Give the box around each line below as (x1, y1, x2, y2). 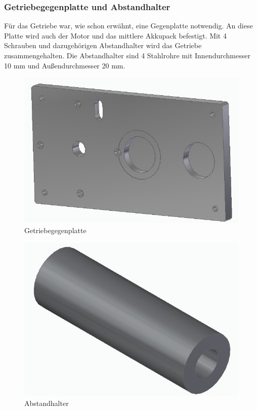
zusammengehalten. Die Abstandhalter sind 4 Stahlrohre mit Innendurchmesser (4, 50, 250, 60)
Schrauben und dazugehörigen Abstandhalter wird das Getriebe (4, 40, 202, 51)
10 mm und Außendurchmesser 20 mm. (4, 60, 125, 70)
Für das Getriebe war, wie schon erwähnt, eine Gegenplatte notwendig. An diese (4, 20, 253, 31)
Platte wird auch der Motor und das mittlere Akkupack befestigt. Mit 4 (4, 30, 227, 41)
